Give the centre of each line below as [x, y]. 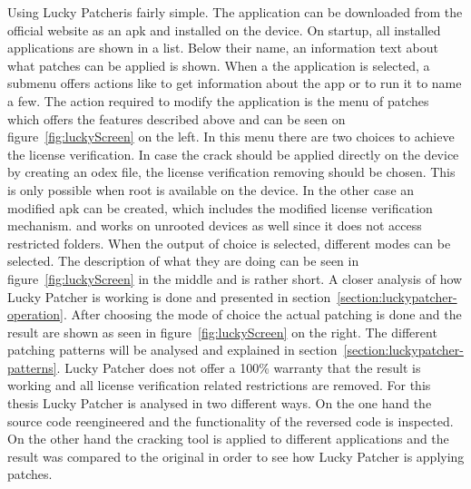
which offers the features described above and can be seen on [177, 118]
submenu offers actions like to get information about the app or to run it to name [235, 83]
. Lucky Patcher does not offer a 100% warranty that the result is [239, 367]
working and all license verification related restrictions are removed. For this [219, 385]
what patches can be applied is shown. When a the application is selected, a [219, 65]
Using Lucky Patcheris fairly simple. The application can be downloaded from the [235, 12]
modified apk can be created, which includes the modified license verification [220, 207]
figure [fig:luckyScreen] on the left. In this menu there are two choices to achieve [231, 137]
